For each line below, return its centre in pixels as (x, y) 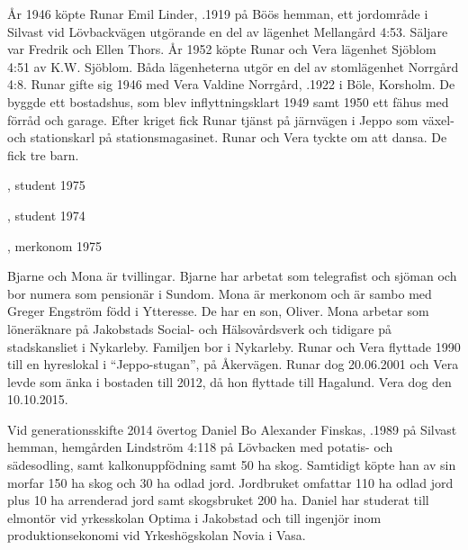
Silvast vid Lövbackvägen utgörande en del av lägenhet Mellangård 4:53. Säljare (228, 31)
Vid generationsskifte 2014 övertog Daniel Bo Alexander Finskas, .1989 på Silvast (232, 429)
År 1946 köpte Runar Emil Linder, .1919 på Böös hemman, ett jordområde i (218, 14)
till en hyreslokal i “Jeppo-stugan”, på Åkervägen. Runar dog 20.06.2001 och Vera (233, 364)
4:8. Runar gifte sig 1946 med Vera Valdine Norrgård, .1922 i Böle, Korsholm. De (231, 84)
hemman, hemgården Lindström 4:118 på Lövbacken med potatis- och (200, 447)
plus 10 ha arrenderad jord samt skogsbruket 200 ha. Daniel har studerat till (218, 500)
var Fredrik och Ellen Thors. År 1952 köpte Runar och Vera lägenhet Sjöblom (222, 49)
